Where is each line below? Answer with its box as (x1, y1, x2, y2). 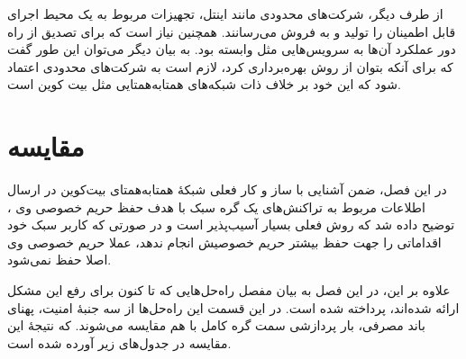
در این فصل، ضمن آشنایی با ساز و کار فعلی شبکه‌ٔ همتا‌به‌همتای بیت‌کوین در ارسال (7, 180, 447, 199)
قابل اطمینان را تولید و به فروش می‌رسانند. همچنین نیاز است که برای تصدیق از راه (7, 22, 456, 40)
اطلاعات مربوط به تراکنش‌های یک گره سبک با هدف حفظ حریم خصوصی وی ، (7, 197, 425, 216)
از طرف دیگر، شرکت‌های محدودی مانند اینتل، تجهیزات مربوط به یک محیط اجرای (7, 4, 443, 22)
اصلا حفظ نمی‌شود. (7, 250, 112, 269)
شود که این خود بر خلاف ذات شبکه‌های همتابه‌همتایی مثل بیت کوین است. (7, 75, 401, 94)
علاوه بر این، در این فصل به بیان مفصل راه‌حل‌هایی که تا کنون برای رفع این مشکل (7, 281, 451, 300)
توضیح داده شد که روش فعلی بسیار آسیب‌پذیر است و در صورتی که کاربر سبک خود (7, 215, 455, 234)
